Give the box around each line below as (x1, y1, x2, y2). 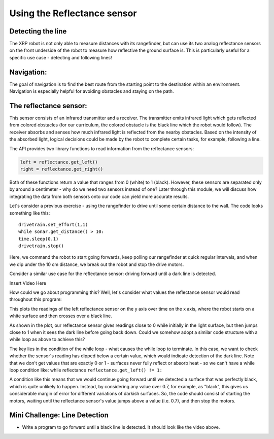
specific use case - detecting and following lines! (9, 54, 112, 60)
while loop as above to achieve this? (9, 336, 85, 343)
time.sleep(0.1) (18, 236, 59, 242)
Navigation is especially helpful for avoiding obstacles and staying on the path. (9, 88, 174, 94)
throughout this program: (9, 296, 62, 302)
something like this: (9, 210, 50, 216)
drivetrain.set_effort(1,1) (18, 221, 88, 227)
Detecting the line (9, 27, 67, 36)
